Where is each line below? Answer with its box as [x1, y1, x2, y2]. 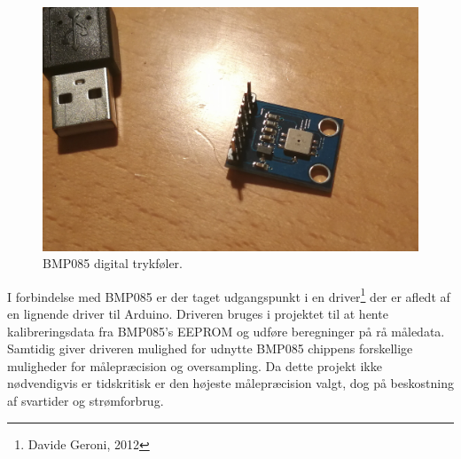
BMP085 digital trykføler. [43, 254, 184, 273]
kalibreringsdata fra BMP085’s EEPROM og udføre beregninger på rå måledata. [7, 321, 445, 340]
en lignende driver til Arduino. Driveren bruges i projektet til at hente [7, 304, 388, 322]
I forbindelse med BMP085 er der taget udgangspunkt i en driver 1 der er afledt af [7, 284, 450, 305]
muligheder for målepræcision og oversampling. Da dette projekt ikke [7, 356, 382, 375]
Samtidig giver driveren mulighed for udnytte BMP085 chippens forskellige [7, 339, 413, 358]
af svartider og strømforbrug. [7, 391, 164, 409]
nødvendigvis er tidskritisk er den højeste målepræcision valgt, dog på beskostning [7, 374, 454, 392]
